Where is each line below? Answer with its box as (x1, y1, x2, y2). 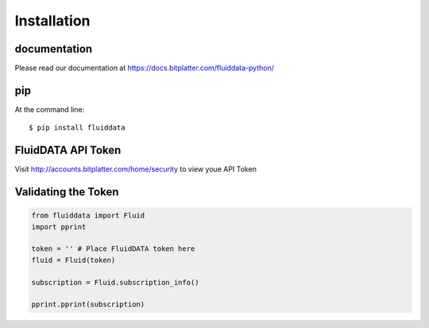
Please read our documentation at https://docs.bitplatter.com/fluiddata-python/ (14, 64, 274, 73)
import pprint (31, 222, 87, 231)
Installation (14, 12, 91, 29)
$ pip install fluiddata (29, 123, 126, 133)
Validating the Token (14, 185, 119, 199)
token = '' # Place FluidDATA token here (31, 245, 195, 253)
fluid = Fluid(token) (31, 255, 116, 264)
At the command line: (14, 104, 85, 114)
